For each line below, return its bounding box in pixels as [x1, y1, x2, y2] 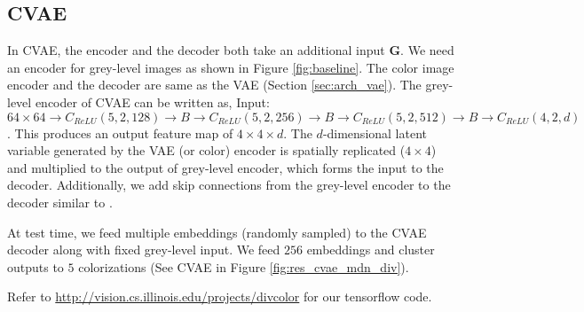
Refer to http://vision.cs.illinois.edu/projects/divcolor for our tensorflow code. [7, 287, 432, 306]
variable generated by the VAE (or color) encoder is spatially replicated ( [7, 141, 406, 160]
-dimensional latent [322, 123, 428, 142]
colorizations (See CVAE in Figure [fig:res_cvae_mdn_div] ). [78, 257, 409, 276]
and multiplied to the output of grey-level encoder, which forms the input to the [7, 158, 444, 176]
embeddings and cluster [306, 240, 435, 259]
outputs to [7, 257, 64, 276]
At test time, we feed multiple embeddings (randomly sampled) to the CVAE [7, 222, 427, 241]
